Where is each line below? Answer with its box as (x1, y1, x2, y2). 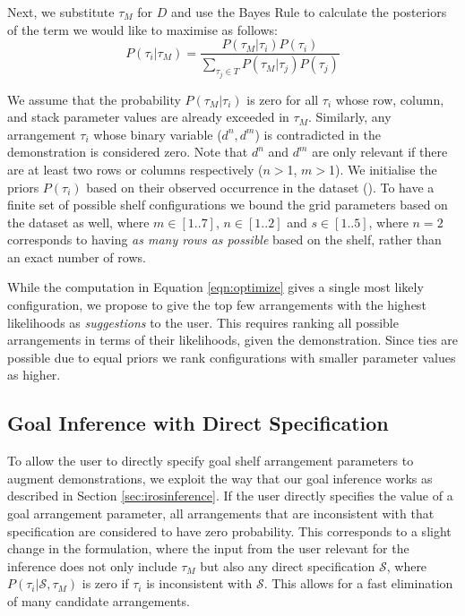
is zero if (82, 574, 129, 593)
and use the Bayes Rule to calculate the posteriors (170, 3, 447, 21)
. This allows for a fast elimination (263, 574, 453, 593)
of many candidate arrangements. (7, 591, 190, 610)
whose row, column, (335, 90, 444, 108)
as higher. (7, 365, 61, 384)
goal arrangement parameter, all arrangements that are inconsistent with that (7, 504, 435, 523)
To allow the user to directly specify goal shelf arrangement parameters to (7, 451, 414, 470)
